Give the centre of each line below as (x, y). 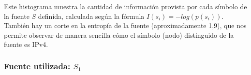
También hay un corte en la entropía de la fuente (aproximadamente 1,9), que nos (125, 25)
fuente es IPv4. (26, 44)
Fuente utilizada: (37, 66)
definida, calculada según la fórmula (91, 16)
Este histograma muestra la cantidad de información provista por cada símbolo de (125, 6)
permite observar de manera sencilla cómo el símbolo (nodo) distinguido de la (119, 35)
